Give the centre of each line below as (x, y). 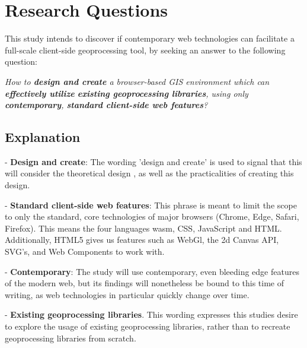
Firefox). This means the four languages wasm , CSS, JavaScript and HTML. (143, 228)
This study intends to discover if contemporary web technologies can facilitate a (150, 38)
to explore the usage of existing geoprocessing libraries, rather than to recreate (148, 326)
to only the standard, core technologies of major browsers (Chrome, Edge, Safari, (152, 216)
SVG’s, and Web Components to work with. (85, 251)
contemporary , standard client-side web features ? (106, 105)
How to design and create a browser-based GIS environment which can (137, 81)
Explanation (43, 137)
